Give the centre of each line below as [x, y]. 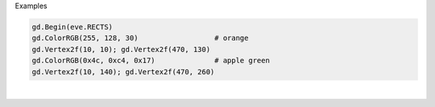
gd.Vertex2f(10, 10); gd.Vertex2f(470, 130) [121, 49]
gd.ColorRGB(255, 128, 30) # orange [140, 38]
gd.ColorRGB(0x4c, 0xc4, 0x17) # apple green [151, 61]
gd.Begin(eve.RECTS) [72, 27]
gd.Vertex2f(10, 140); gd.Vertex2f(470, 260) [123, 71]
